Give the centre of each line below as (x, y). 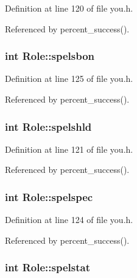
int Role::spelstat (47, 267)
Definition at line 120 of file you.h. (69, 8)
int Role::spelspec (49, 196)
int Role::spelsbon (50, 56)
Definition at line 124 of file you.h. (69, 220)
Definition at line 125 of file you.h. (69, 79)
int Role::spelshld (48, 126)
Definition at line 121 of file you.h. (69, 149)
